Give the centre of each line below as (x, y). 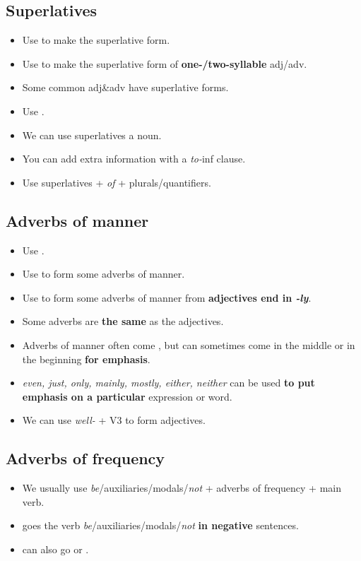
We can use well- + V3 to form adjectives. (114, 420)
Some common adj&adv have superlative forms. (125, 87)
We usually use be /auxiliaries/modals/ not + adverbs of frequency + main (182, 488)
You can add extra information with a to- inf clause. (134, 159)
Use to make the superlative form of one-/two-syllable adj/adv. (165, 63)
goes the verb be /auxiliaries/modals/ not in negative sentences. (160, 525)
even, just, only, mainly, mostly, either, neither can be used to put (168, 383)
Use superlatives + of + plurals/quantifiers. (117, 182)
